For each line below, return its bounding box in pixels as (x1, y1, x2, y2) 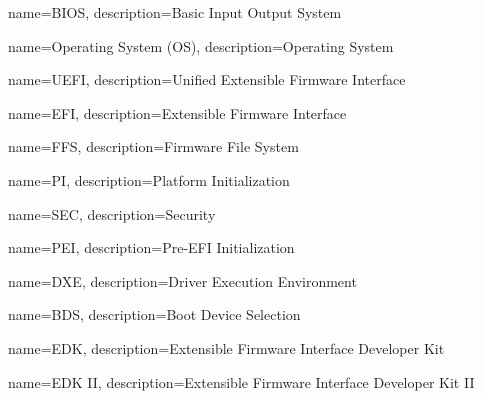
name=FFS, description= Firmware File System (8, 136, 299, 157)
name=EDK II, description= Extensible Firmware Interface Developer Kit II (8, 371, 475, 392)
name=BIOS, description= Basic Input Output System (8, 2, 342, 22)
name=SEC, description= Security (8, 203, 216, 224)
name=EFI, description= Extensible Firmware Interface (8, 102, 347, 123)
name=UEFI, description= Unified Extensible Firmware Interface (8, 69, 406, 90)
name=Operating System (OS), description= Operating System (8, 35, 394, 56)
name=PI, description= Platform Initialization (8, 169, 290, 190)
